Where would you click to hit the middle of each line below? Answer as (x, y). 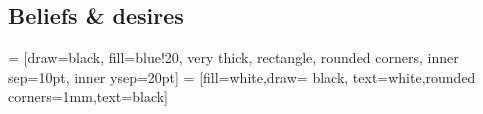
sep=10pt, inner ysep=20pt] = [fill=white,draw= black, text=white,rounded (242, 76)
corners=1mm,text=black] (88, 96)
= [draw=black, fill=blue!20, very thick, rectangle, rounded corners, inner (233, 57)
